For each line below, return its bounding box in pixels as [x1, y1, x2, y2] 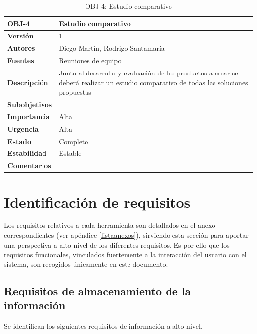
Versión [7, 31, 34, 41]
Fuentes [7, 55, 34, 66]
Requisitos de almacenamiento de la [4, 283, 191, 298]
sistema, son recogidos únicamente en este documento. [4, 259, 168, 269]
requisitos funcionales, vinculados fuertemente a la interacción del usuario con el [4, 249, 247, 260]
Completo [59, 136, 88, 146]
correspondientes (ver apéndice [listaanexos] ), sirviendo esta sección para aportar [4, 230, 249, 240]
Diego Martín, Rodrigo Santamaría [59, 43, 165, 53]
